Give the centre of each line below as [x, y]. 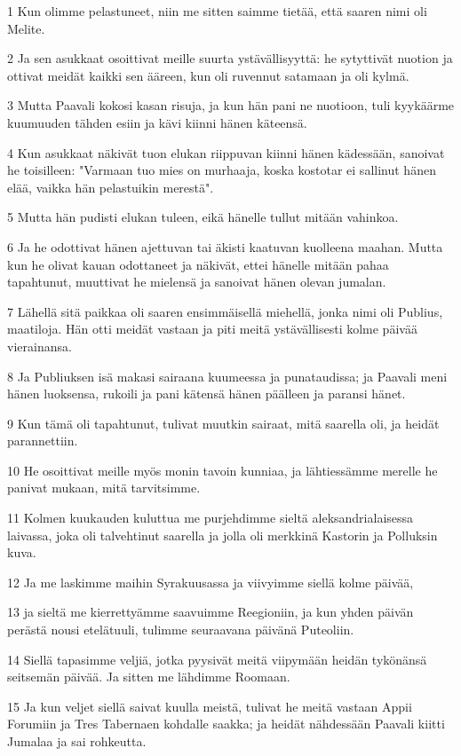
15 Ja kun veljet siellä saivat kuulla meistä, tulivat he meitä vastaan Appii [210, 706]
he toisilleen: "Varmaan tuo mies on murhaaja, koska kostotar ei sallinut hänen [222, 170]
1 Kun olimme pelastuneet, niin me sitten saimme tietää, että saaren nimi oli [217, 11]
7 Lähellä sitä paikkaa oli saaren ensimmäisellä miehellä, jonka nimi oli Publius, [225, 311]
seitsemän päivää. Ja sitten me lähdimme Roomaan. [149, 677]
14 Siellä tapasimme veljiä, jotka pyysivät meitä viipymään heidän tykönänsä [217, 659]
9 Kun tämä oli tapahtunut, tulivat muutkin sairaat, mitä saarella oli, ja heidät [223, 423]
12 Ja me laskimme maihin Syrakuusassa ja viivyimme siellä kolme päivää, [211, 582]
